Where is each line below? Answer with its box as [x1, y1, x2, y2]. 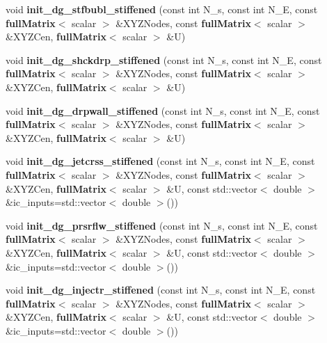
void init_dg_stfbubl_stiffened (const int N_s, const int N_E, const [6, 2, 318, 16]
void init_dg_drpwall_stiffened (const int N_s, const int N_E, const [6, 103, 320, 118]
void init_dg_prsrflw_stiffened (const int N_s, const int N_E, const [6, 218, 318, 232]
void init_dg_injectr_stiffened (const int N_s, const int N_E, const [6, 282, 316, 297]
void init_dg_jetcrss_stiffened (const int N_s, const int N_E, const [6, 154, 315, 168]
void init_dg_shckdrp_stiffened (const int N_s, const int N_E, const [6, 52, 322, 67]
